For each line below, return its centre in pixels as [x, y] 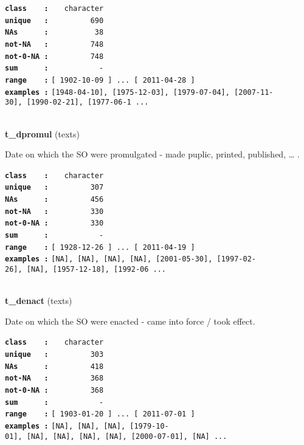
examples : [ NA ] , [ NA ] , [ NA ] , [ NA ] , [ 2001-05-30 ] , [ [113, 259]
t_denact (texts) [39, 301]
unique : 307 [54, 188]
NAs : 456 [54, 199]
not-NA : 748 [54, 44]
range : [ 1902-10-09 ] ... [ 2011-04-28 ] [100, 80]
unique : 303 [54, 355]
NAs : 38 [54, 33]
